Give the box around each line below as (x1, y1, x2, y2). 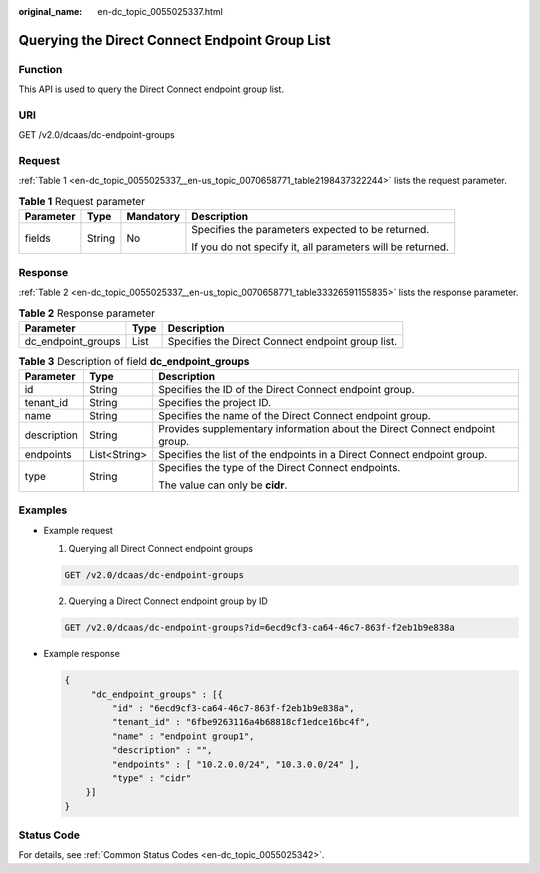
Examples (18, 503, 68, 517)
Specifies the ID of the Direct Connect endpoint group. (158, 383, 415, 397)
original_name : (18, 6, 83, 17)
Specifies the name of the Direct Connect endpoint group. (158, 409, 432, 423)
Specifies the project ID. (158, 396, 272, 410)
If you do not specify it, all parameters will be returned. (191, 240, 450, 254)
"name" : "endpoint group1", (111, 730, 255, 742)
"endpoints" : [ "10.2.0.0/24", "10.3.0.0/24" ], (111, 758, 360, 770)
